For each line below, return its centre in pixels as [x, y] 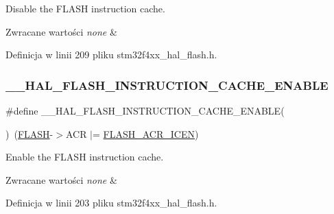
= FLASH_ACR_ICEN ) [146, 133]
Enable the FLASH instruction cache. [85, 157]
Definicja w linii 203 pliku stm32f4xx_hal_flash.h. [111, 203]
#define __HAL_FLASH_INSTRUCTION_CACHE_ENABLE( [145, 110]
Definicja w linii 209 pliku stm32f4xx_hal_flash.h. [111, 55]
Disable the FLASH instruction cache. [85, 8]
